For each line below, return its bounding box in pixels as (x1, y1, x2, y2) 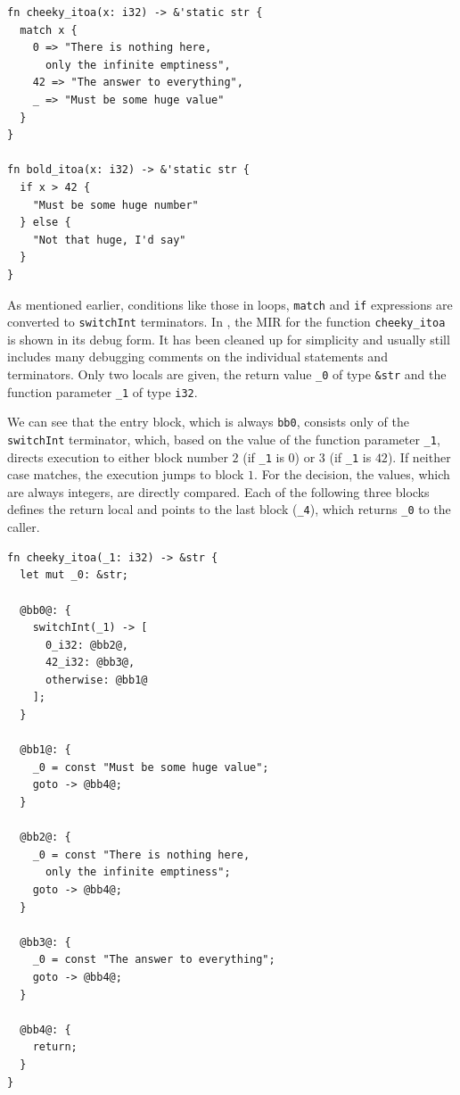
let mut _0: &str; (20, 568, 129, 582)
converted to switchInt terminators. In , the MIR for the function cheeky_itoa (7, 312, 446, 331)
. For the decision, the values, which (254, 465, 450, 484)
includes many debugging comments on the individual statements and (7, 347, 388, 366)
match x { (20, 23, 78, 37)
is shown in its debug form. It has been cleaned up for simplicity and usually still (7, 329, 450, 348)
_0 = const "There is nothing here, (32, 848, 251, 861)
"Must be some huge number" (32, 198, 199, 212)
